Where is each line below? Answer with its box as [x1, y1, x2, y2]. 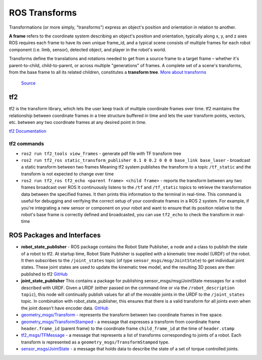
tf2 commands [9, 140, 44, 147]
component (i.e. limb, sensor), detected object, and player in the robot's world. [9, 47, 166, 52]
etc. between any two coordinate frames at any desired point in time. [9, 119, 147, 125]
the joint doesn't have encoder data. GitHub [21, 305, 109, 311]
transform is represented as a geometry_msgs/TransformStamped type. [21, 339, 170, 345]
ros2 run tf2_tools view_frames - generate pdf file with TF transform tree [21, 151, 181, 156]
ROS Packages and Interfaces [9, 231, 101, 240]
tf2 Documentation [9, 128, 47, 134]
